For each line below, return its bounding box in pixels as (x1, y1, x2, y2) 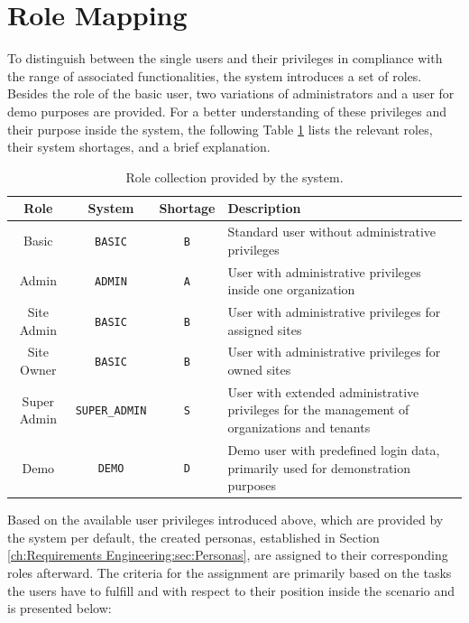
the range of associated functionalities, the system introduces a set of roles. (7, 66, 422, 85)
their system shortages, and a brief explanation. (7, 137, 271, 156)
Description (227, 199, 301, 218)
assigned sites (227, 320, 302, 339)
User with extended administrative (227, 382, 419, 401)
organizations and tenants (227, 418, 371, 437)
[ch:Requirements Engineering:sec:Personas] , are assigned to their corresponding (7, 545, 448, 564)
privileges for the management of (227, 400, 409, 419)
